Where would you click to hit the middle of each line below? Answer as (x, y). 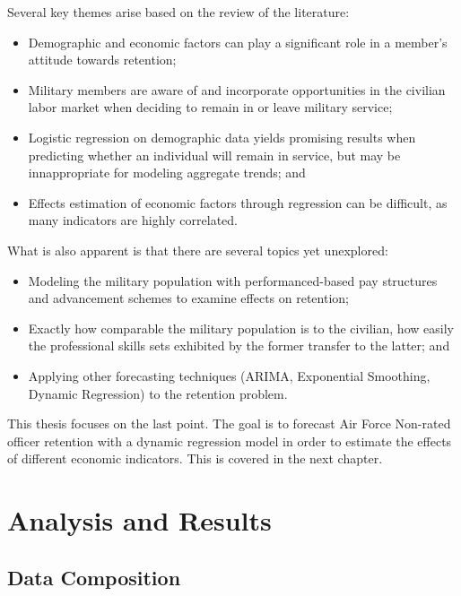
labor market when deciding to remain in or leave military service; (210, 107)
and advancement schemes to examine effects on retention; (188, 298)
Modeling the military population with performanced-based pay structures (233, 280)
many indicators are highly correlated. (133, 220)
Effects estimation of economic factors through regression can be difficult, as (238, 202)
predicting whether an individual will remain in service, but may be (214, 155)
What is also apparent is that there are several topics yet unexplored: (198, 250)
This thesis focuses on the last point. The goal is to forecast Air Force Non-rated (229, 423)
